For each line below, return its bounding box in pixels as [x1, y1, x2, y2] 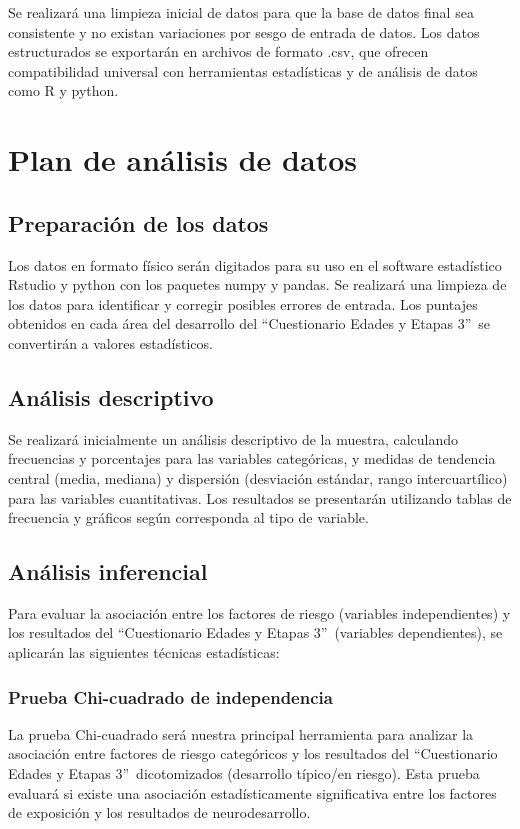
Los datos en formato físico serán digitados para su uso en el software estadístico [8, 254, 502, 275]
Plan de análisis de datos [8, 139, 357, 180]
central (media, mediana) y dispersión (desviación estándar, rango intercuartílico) [8, 467, 508, 488]
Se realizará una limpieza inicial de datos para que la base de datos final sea [8, 2, 474, 22]
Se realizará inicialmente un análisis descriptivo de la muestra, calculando [8, 428, 459, 449]
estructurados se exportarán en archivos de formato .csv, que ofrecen [8, 41, 429, 62]
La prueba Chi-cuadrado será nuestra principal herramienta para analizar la [8, 723, 474, 744]
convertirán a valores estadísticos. [8, 332, 213, 353]
